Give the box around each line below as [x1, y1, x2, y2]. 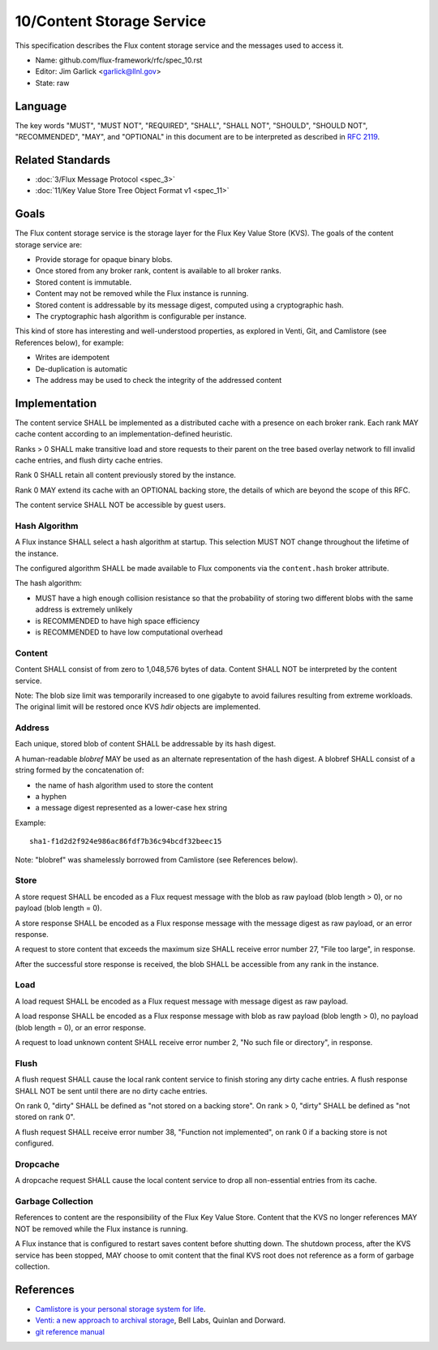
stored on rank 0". [15, 1112, 75, 1122]
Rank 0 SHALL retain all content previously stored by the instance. [15, 471, 237, 480]
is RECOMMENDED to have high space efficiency [35, 616, 200, 626]
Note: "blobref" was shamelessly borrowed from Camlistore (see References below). [15, 854, 298, 864]
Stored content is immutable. [35, 277, 132, 287]
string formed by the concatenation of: [15, 765, 144, 775]
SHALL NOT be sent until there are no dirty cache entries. [15, 1086, 208, 1095]
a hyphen [35, 792, 67, 802]
